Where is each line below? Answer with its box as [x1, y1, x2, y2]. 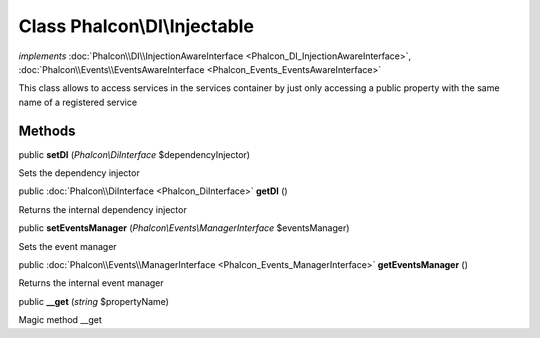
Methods [18, 122, 76, 139]
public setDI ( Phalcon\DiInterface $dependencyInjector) [18, 148, 250, 160]
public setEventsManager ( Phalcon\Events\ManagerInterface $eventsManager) [18, 222, 350, 234]
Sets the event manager [18, 240, 117, 252]
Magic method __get [18, 314, 102, 326]
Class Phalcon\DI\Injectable [18, 15, 255, 37]
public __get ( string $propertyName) [18, 295, 170, 307]
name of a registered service [18, 96, 138, 108]
